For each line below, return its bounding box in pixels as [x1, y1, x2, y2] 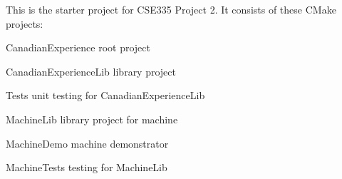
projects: [6, 16, 43, 31]
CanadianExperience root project [6, 40, 150, 55]
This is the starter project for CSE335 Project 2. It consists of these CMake [6, 2, 336, 16]
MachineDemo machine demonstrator [6, 135, 169, 150]
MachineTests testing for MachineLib [6, 160, 167, 175]
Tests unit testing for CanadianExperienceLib [6, 88, 205, 103]
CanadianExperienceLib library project [6, 63, 176, 78]
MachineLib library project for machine [6, 111, 178, 126]
